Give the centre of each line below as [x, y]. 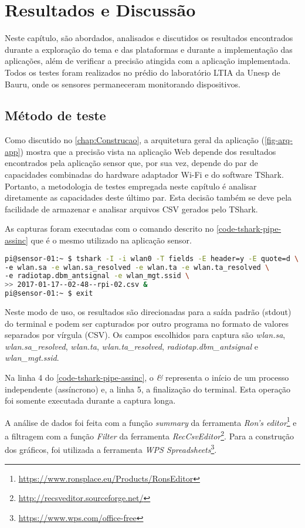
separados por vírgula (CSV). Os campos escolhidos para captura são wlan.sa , [145, 335]
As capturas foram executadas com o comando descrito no [109, 229]
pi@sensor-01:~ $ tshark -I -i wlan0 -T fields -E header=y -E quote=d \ [152, 258]
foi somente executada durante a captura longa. [90, 400]
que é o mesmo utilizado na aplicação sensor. [111, 240]
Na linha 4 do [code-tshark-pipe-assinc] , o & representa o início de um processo [147, 377]
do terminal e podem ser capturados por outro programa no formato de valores [147, 323]
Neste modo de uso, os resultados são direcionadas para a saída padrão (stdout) [148, 312]
